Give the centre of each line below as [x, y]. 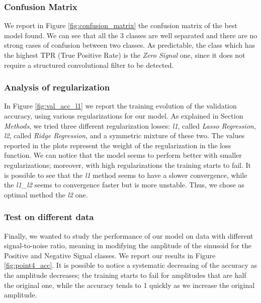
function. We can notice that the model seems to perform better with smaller [123, 155]
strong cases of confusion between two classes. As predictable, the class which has [129, 45]
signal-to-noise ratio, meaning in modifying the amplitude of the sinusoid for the [128, 245]
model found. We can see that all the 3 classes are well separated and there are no [131, 35]
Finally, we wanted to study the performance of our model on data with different [129, 235]
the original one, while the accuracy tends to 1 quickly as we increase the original [129, 285]
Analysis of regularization [57, 87]
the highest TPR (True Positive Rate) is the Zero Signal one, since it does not [125, 55]
